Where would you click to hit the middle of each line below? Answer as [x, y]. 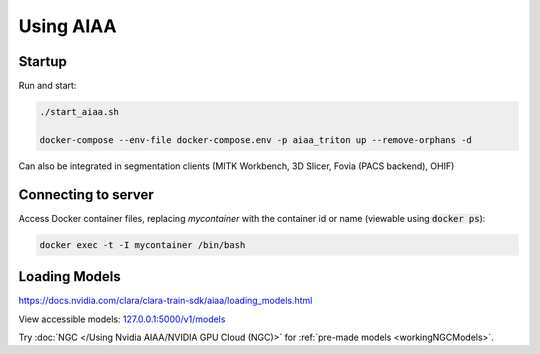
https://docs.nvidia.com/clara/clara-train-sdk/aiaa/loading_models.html [165, 301]
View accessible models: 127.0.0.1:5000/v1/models [122, 319]
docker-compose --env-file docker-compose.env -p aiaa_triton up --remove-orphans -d [255, 139]
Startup [42, 61]
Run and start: [47, 86]
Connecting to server [86, 194]
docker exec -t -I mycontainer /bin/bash [142, 244]
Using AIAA [67, 26]
